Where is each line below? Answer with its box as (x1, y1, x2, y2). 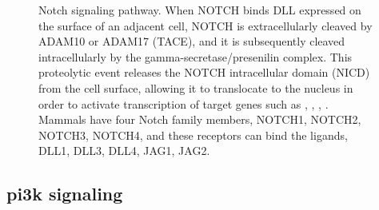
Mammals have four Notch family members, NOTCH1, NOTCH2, (38, 111, 361, 128)
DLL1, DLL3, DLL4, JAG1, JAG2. (38, 142, 210, 159)
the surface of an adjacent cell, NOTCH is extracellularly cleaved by (38, 17, 373, 34)
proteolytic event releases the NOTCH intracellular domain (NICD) (38, 64, 370, 81)
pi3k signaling (6, 181, 123, 206)
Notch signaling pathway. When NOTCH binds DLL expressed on (38, 2, 361, 18)
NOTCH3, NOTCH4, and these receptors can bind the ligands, (38, 126, 348, 143)
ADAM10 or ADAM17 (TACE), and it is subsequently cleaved (38, 33, 345, 50)
